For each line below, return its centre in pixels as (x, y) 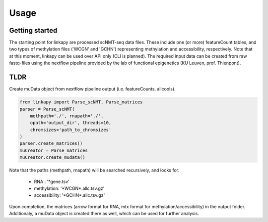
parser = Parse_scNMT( (47, 109)
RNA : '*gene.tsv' (52, 181)
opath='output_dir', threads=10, (71, 123)
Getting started (33, 30)
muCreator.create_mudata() (52, 157)
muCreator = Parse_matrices (54, 150)
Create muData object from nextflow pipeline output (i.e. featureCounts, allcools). (92, 89)
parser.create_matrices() (51, 144)
